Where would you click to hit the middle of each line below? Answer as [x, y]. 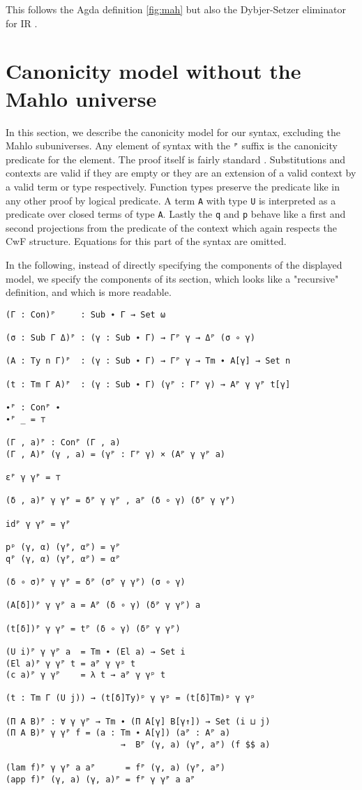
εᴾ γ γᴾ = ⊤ [33, 477]
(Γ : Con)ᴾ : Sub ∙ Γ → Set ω [86, 314]
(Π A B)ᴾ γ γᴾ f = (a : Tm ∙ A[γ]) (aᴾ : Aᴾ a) [118, 733]
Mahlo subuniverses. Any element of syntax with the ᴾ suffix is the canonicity [172, 146]
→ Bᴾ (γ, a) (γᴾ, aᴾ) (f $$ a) [195, 745]
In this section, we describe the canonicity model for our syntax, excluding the [173, 132]
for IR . [22, 23]
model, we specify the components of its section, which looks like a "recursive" [172, 278]
